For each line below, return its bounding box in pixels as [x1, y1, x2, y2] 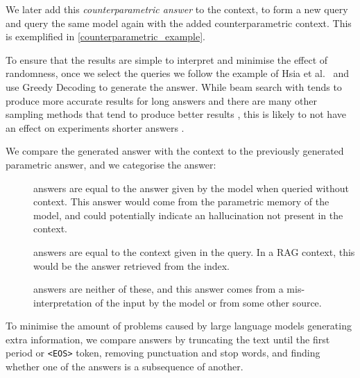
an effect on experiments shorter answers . [6, 120, 185, 135]
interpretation [33, 295, 92, 309]
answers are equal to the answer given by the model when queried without [33, 180, 349, 195]
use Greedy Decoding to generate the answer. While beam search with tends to [6, 79, 342, 94]
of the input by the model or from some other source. [95, 295, 322, 309]
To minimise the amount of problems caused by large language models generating [6, 318, 352, 333]
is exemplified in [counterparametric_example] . [6, 29, 206, 44]
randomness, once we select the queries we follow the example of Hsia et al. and [6, 66, 350, 80]
